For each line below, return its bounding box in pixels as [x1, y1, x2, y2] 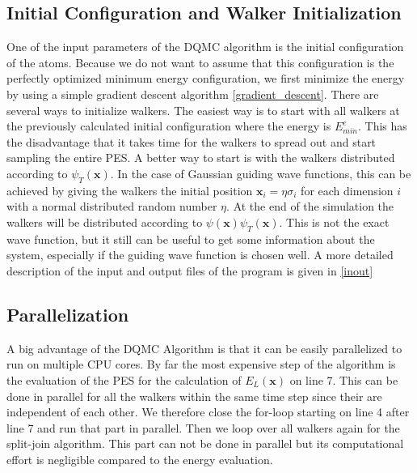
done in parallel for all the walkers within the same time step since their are [6, 387, 382, 404]
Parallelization [6, 301, 129, 326]
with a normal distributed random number [6, 198, 217, 215]
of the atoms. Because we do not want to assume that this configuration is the [6, 53, 394, 70]
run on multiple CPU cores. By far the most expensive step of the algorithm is [6, 356, 396, 373]
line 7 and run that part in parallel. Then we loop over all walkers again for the [6, 419, 400, 436]
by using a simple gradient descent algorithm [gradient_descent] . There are [6, 85, 379, 102]
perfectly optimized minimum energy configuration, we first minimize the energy [6, 70, 405, 87]
